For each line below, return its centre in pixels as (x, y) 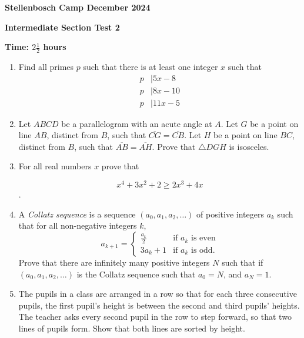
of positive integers (230, 214)
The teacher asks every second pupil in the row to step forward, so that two (155, 317)
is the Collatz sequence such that (136, 274)
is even (203, 238)
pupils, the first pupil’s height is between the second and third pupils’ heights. (159, 305)
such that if (243, 262)
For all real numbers (55, 166)
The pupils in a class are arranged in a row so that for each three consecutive (158, 294)
